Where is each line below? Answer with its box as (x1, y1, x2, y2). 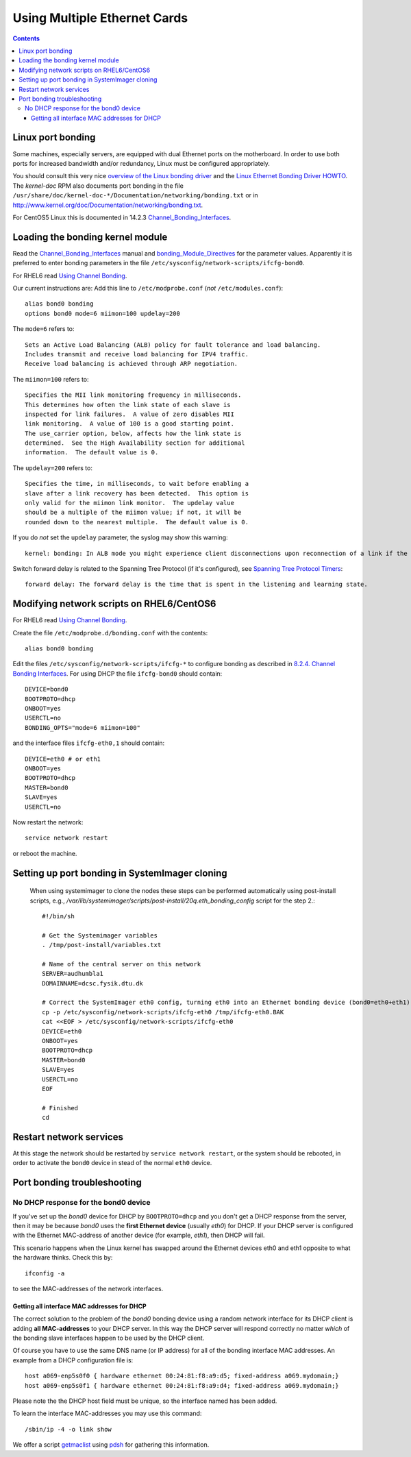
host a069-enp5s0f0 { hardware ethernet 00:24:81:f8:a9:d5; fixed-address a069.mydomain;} (25, 1372, 339, 1380)
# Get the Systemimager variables (42, 931, 158, 939)
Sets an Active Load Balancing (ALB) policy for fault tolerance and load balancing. (25, 341, 321, 349)
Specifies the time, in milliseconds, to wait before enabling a (25, 480, 249, 488)
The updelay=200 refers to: (12, 463, 92, 472)
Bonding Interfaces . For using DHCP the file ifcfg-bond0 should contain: (12, 669, 223, 678)
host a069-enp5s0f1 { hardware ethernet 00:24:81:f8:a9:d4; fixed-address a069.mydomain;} (25, 1382, 339, 1389)
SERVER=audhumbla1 (42, 970, 104, 978)
